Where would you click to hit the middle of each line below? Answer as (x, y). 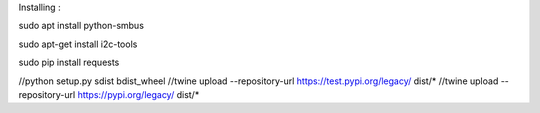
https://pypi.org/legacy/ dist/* (138, 94)
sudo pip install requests (69, 62)
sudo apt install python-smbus (81, 26)
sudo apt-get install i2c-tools (78, 44)
